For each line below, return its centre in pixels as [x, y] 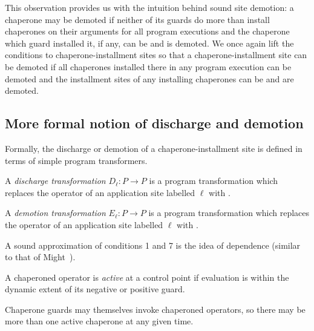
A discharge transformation [55, 181]
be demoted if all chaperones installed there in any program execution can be [148, 66]
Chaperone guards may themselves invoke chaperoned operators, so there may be [155, 309]
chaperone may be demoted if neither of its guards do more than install [137, 19]
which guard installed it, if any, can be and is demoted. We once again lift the [149, 43]
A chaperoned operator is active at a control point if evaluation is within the [147, 277]
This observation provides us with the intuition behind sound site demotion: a [149, 7]
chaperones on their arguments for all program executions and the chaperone [147, 31]
